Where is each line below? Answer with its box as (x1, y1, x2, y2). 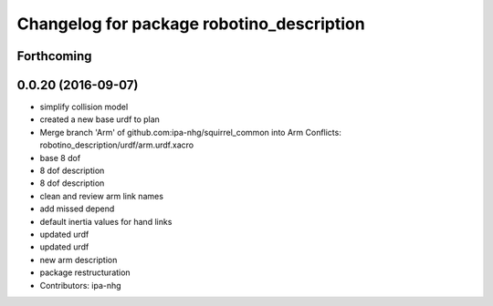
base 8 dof (39, 152, 81, 163)
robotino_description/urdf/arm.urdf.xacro (39, 139, 194, 150)
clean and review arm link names (39, 190, 164, 201)
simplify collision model (39, 101, 129, 113)
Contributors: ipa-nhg (39, 280, 122, 291)
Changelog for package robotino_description (16, 14, 365, 34)
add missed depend (39, 203, 115, 214)
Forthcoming (16, 48, 92, 64)
